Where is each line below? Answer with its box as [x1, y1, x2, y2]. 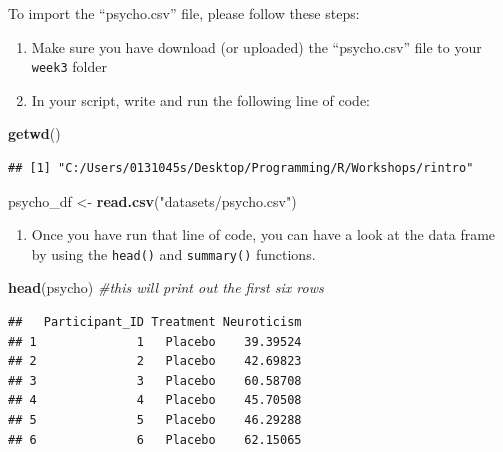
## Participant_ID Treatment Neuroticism [8, 315, 302, 330]
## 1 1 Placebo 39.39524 [8, 334, 302, 349]
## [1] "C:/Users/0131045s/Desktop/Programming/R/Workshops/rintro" [8, 161, 474, 176]
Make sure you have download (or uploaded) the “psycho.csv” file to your [31, 36, 482, 57]
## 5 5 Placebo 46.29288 [8, 413, 302, 428]
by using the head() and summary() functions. [31, 243, 316, 264]
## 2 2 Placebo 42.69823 [8, 354, 302, 369]
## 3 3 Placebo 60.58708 [8, 373, 302, 388]
